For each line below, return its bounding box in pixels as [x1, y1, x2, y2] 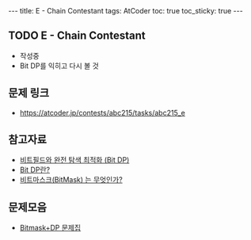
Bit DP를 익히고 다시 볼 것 [19, 61, 99, 70]
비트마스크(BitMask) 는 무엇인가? [19, 175, 123, 185]
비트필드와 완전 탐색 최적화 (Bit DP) [19, 155, 130, 165]
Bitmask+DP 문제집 [19, 223, 82, 233]
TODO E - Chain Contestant [8, 29, 146, 43]
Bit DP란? [19, 165, 50, 175]
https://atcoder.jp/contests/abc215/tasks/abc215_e [19, 108, 186, 117]
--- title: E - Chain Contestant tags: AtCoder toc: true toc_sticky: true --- [8, 6, 243, 15]
